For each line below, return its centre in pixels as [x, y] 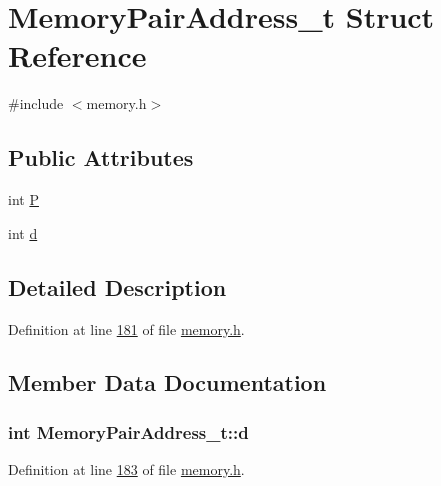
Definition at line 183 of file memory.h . [126, 469]
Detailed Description [117, 286]
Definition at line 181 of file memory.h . [126, 328]
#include [36, 103]
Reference [77, 55]
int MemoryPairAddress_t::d [128, 431]
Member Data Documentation [167, 382]
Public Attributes [101, 157]
